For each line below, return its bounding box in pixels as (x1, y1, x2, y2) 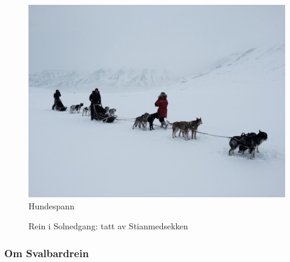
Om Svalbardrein (4, 245, 89, 260)
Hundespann (28, 199, 74, 212)
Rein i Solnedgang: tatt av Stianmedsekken (28, 220, 188, 232)
